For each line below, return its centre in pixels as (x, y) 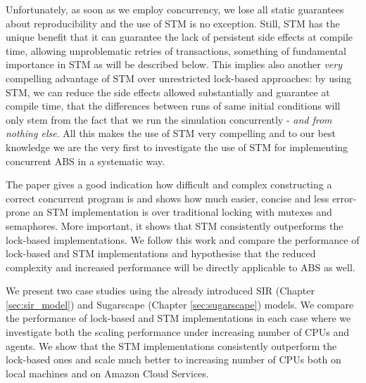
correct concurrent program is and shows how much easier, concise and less (168, 198)
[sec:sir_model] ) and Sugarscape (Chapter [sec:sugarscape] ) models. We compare (180, 304)
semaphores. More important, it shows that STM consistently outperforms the (175, 225)
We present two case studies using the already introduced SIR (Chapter (160, 291)
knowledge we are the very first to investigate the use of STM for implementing (177, 147)
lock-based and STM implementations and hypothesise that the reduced (161, 253)
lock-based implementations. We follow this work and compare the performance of (183, 239)
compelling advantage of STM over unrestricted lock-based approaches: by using (179, 78)
